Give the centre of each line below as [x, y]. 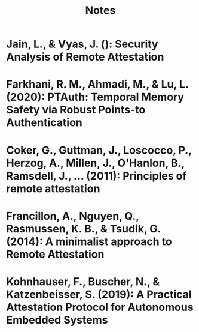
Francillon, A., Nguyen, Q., [73, 216]
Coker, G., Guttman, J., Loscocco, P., [99, 150]
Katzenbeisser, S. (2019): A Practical [99, 294]
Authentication [44, 123]
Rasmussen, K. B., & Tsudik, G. [84, 228]
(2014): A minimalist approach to [89, 241]
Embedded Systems [57, 320]
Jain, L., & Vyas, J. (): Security [82, 44]
